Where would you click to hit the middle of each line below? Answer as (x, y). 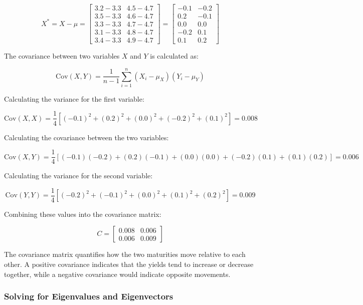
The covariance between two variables (62, 56)
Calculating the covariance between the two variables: (86, 137)
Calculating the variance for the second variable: (78, 176)
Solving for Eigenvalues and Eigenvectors (89, 296)
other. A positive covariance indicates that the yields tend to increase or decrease (129, 264)
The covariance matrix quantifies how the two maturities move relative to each (125, 254)
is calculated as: (174, 56)
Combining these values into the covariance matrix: (83, 214)
